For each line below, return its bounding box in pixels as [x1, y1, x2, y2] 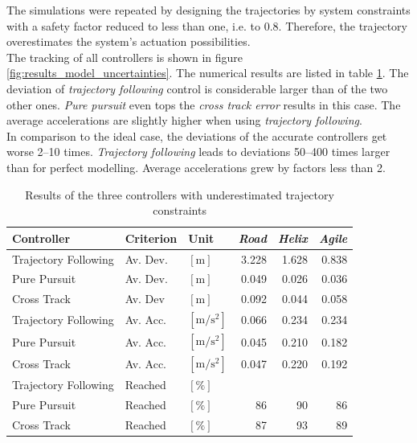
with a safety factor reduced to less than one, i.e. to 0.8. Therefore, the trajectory [6, 17, 407, 34]
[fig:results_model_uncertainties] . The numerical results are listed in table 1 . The [6, 64, 409, 81]
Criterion [125, 229, 178, 246]
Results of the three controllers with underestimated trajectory [25, 186, 334, 203]
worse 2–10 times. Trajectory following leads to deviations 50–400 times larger [6, 143, 390, 160]
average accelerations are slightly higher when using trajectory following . [6, 112, 362, 129]
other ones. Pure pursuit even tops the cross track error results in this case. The [6, 96, 401, 113]
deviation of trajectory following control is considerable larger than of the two [6, 80, 388, 96]
